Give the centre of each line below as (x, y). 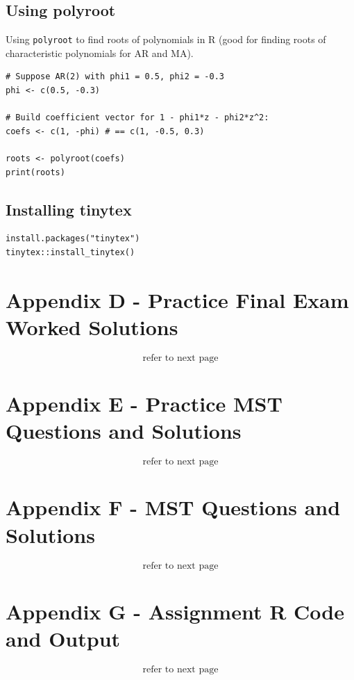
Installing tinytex (69, 209)
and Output (63, 638)
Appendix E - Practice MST (144, 404)
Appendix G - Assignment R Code (175, 611)
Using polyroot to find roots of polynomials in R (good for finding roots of (166, 39)
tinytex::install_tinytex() (70, 252)
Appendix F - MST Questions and (173, 507)
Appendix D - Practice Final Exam (177, 299)
